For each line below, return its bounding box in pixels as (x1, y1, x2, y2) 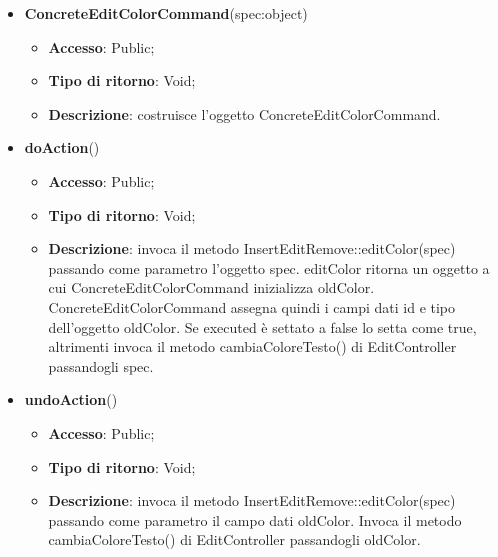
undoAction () (24, 389, 118, 410)
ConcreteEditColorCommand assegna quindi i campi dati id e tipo (48, 296, 456, 317)
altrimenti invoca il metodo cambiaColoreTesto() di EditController (48, 336, 457, 357)
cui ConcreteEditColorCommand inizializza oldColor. (48, 277, 375, 298)
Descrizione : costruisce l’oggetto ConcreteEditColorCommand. (48, 103, 441, 124)
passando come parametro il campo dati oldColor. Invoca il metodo (48, 509, 462, 530)
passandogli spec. (48, 355, 154, 376)
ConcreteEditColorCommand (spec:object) (24, 3, 308, 23)
